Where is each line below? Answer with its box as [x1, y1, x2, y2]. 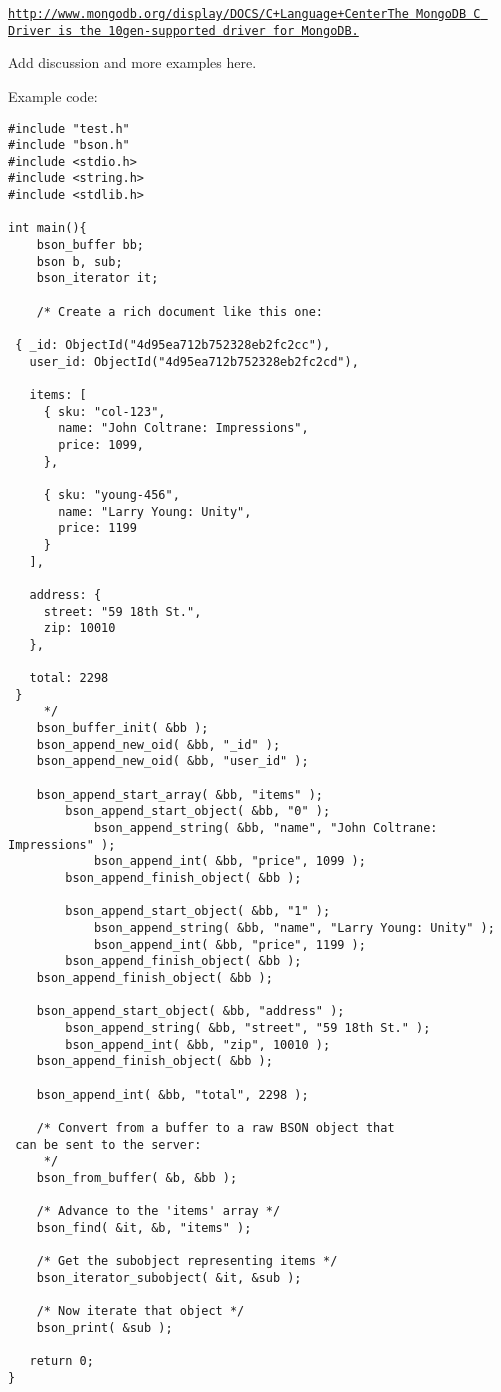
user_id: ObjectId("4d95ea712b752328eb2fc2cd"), [29, 354, 359, 369]
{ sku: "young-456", [43, 487, 180, 502]
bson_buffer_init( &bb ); [36, 721, 209, 736]
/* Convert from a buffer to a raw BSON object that [36, 1120, 395, 1135]
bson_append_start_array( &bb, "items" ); [36, 787, 323, 802]
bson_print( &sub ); [36, 1320, 173, 1335]
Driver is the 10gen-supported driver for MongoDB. [8, 23, 359, 38]
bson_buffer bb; [36, 238, 145, 253]
